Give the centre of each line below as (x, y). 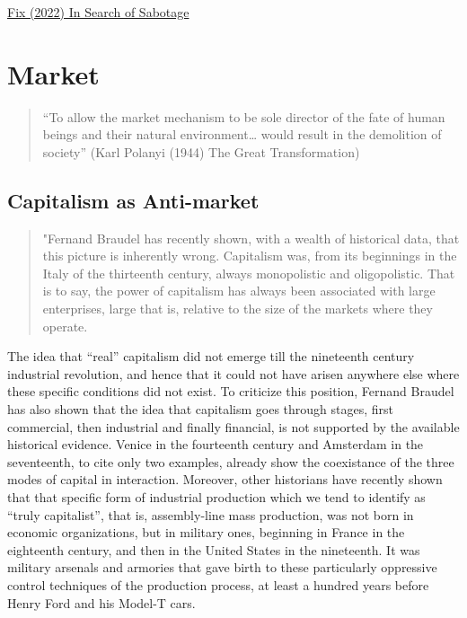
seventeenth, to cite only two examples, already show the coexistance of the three (231, 461)
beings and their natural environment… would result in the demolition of (242, 134)
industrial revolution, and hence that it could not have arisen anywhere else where (233, 373)
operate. (65, 326)
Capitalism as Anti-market (133, 200)
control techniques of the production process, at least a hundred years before (218, 584)
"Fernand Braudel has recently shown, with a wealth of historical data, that (251, 238)
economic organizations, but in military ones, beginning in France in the (206, 532)
